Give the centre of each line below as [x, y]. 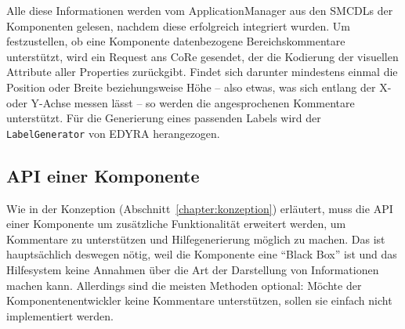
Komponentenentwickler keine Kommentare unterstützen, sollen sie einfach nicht [199, 300]
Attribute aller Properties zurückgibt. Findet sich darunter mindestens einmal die [202, 72]
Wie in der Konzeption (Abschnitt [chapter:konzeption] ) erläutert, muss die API [200, 208]
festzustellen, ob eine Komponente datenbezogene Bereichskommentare [176, 41]
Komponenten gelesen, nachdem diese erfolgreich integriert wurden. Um [178, 25]
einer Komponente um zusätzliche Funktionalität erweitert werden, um [176, 224]
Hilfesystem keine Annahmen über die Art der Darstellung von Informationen [193, 269]
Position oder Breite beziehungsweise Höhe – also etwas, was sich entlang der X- [199, 87]
